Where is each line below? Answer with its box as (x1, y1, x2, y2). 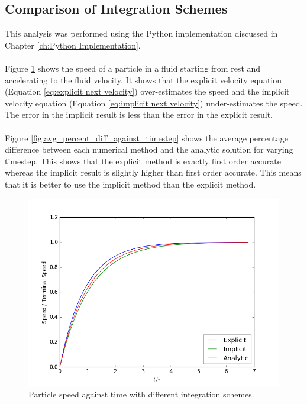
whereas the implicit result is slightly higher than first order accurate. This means (5, 166, 302, 179)
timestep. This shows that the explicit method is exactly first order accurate (5, 154, 281, 167)
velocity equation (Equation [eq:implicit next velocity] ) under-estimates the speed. (5, 96, 303, 109)
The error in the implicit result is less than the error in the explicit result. (5, 108, 273, 121)
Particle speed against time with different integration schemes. (28, 387, 254, 400)
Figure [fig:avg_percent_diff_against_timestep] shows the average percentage (5, 131, 288, 144)
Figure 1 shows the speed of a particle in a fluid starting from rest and (5, 62, 261, 74)
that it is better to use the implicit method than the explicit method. (5, 177, 256, 190)
